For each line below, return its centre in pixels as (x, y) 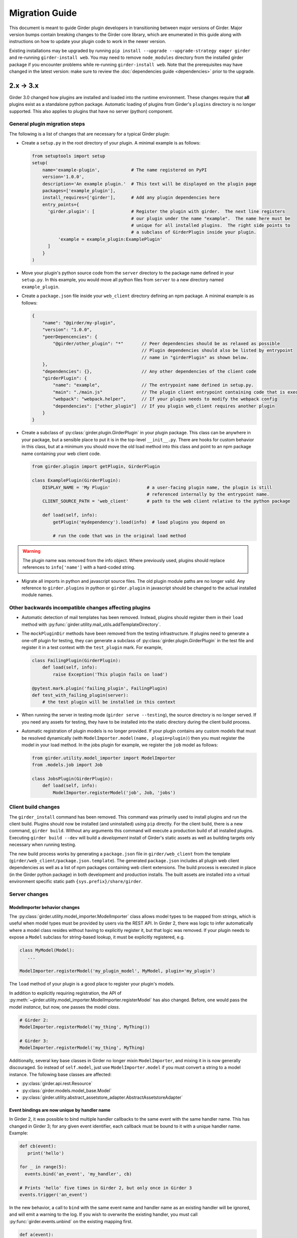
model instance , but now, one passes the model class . (65, 1007)
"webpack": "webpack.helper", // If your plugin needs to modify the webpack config (165, 399)
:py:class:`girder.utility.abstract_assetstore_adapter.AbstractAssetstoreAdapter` (102, 1097)
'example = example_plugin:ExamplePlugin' (110, 239)
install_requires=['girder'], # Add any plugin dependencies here (131, 198)
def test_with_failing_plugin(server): (80, 695)
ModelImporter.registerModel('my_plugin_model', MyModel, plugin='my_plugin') (117, 971)
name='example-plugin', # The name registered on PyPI (125, 170)
